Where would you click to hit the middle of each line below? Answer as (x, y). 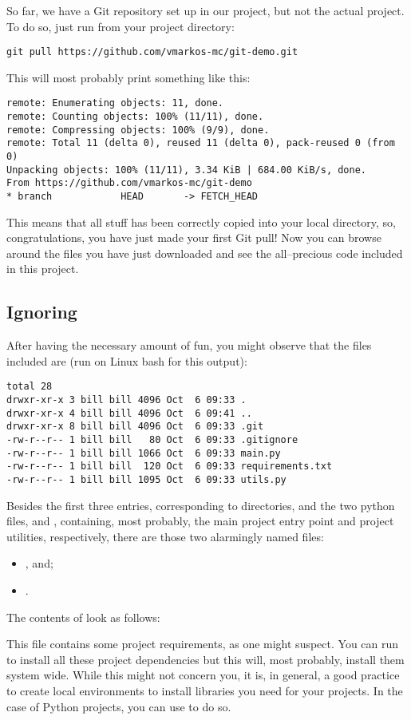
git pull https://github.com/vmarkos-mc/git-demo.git (152, 52)
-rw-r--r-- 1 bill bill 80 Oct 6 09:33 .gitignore (152, 440)
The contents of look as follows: (83, 617)
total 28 (30, 387)
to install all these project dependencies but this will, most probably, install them (205, 659)
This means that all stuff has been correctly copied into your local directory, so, (201, 222)
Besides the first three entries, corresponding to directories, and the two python (201, 505)
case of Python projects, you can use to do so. (119, 706)
